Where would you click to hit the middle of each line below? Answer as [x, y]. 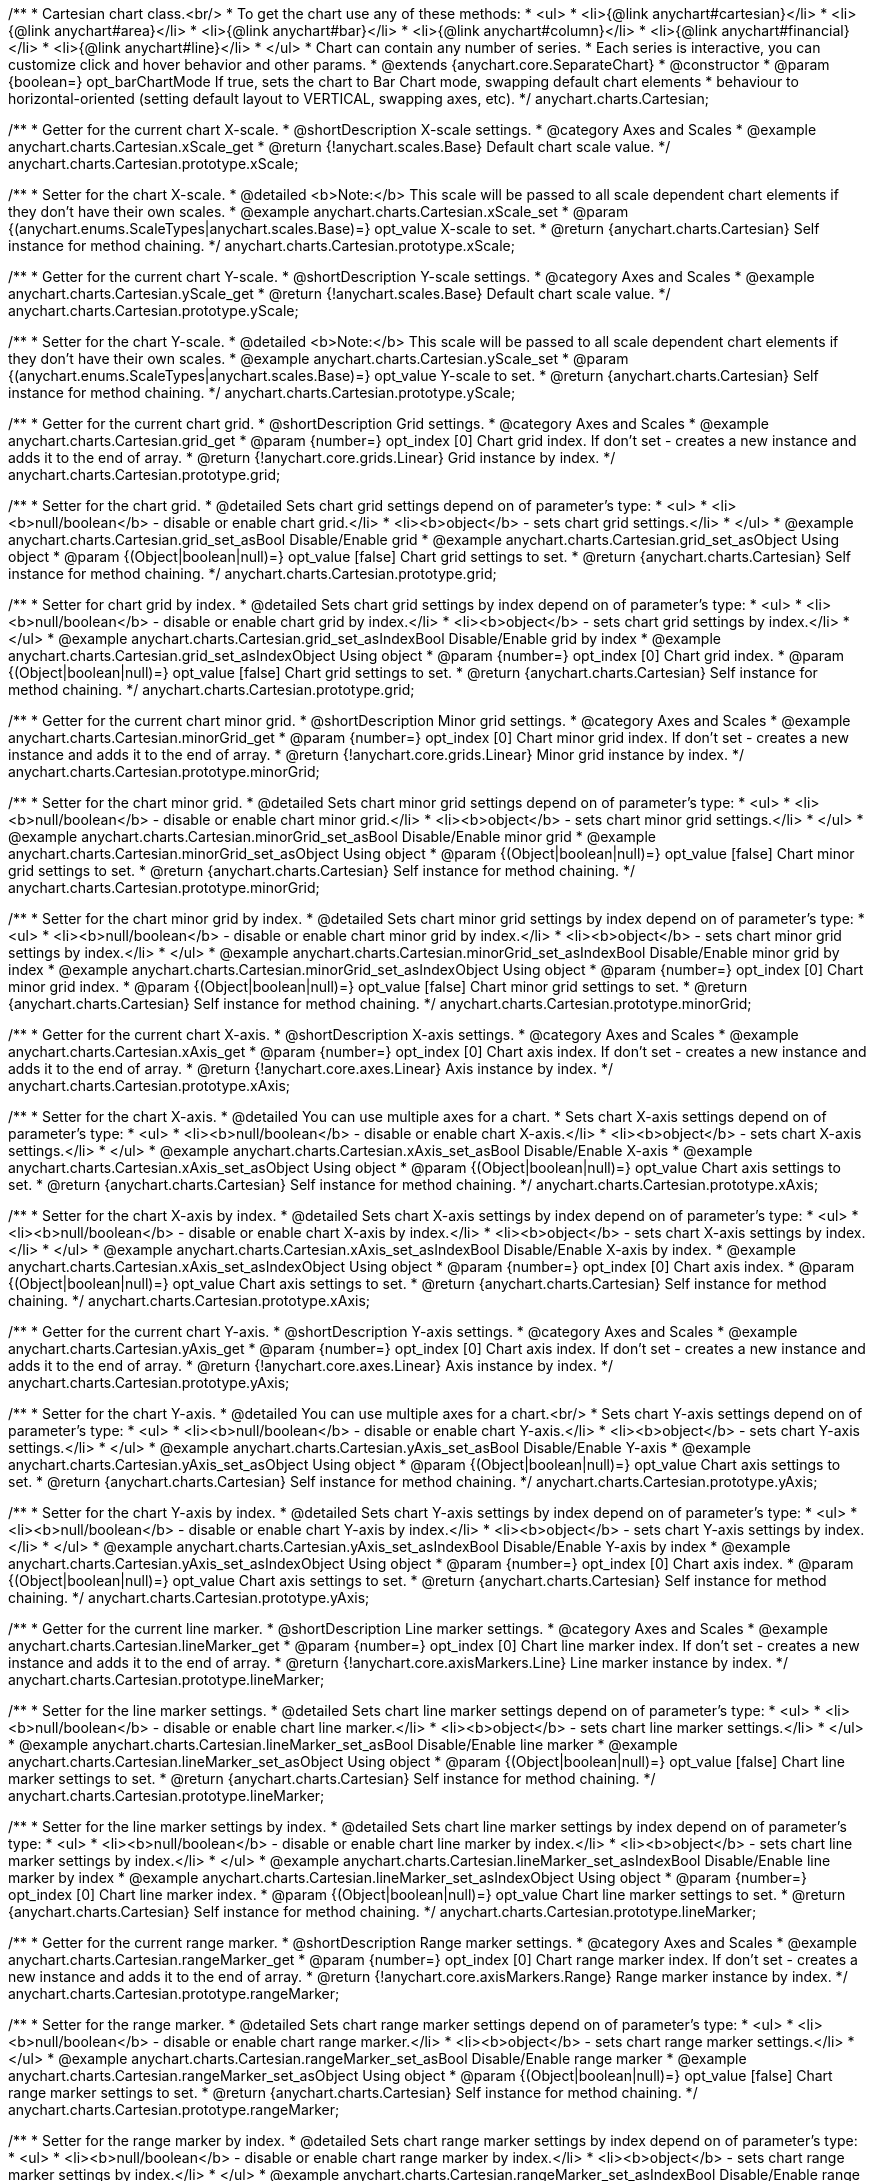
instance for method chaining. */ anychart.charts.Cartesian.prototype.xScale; [262, 245]
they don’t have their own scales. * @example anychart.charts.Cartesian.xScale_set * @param [318, 211]
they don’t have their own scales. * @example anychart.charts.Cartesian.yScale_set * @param [318, 358]
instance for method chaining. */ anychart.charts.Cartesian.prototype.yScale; [262, 392]
